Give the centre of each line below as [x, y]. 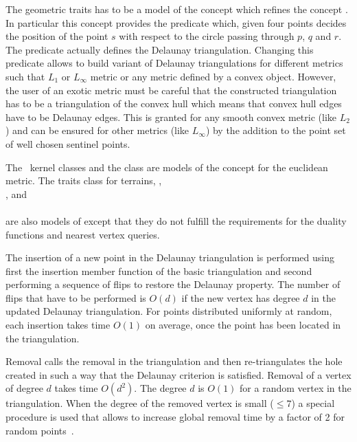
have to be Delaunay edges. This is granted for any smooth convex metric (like [171, 117]
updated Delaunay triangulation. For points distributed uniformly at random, [169, 311]
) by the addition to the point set [276, 130]
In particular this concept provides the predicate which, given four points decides [176, 22]
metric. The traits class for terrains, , [84, 180]
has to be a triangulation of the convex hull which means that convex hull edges [174, 103]
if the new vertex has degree [241, 297]
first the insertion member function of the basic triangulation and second [159, 270]
